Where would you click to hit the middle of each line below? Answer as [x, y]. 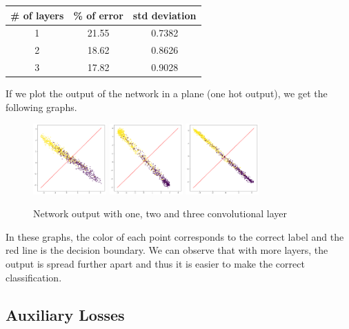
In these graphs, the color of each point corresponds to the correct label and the [175, 236]
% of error [98, 15]
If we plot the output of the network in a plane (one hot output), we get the [167, 93]
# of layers [37, 15]
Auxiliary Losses [65, 314]
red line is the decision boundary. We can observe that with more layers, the [167, 250]
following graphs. [41, 107]
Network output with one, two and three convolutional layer [160, 213]
